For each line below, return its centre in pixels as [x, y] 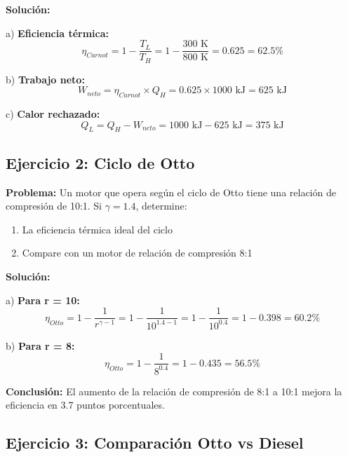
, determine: [161, 206]
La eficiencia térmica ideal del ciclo [97, 229]
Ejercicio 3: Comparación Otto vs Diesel [155, 443]
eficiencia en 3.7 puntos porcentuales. [85, 405]
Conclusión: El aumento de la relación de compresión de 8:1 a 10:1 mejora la [174, 391]
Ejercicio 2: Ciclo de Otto [100, 162]
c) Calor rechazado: [53, 114]
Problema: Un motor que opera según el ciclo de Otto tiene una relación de [171, 192]
